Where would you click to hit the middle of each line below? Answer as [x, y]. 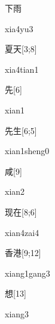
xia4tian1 [22, 69]
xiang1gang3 [27, 273]
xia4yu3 [19, 28]
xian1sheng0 [27, 151]
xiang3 [17, 313]
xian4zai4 [22, 232]
